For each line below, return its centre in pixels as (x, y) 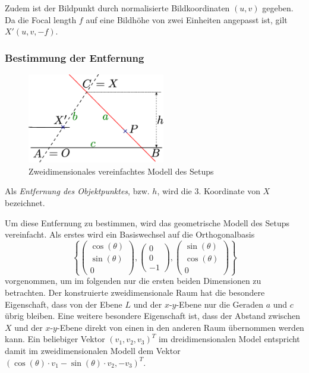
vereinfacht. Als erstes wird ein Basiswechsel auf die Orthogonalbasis (130, 234)
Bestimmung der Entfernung (75, 57)
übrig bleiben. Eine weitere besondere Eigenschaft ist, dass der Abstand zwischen (152, 316)
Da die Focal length (41, 19)
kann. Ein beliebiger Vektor (55, 339)
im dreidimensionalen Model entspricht (229, 339)
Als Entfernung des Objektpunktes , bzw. (77, 191)
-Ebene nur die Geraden (220, 304)
